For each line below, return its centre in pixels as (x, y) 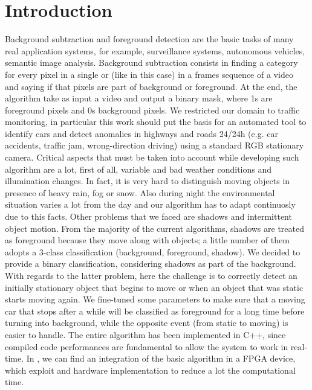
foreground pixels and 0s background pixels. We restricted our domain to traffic (152, 110)
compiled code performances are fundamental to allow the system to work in (147, 346)
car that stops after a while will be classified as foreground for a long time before (155, 311)
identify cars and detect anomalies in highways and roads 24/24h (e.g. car (141, 133)
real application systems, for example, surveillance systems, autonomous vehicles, (155, 50)
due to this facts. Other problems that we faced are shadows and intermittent (148, 216)
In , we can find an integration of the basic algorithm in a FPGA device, (161, 358)
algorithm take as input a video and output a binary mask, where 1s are (139, 98)
